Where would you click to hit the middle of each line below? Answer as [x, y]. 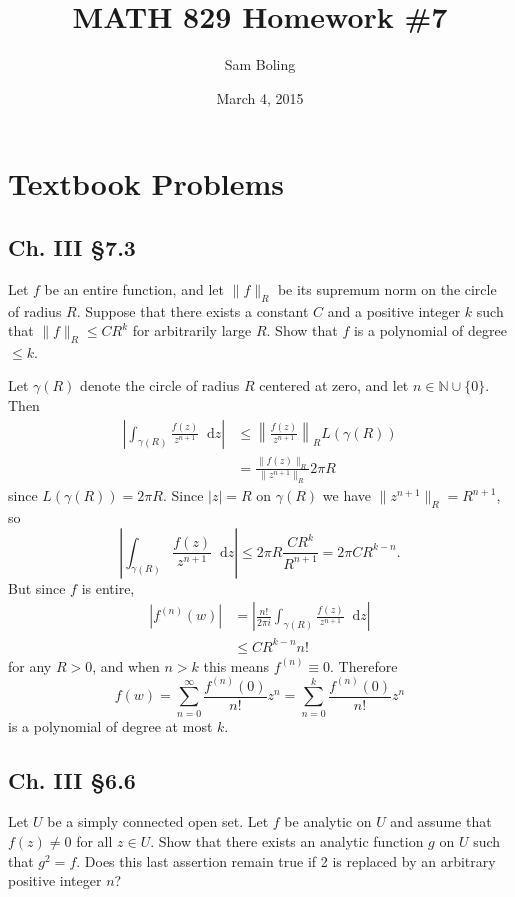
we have [347, 495]
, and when [126, 665]
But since [37, 587]
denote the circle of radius [160, 385]
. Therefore [364, 665]
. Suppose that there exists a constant [192, 310]
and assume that [441, 821]
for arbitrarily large [192, 330]
